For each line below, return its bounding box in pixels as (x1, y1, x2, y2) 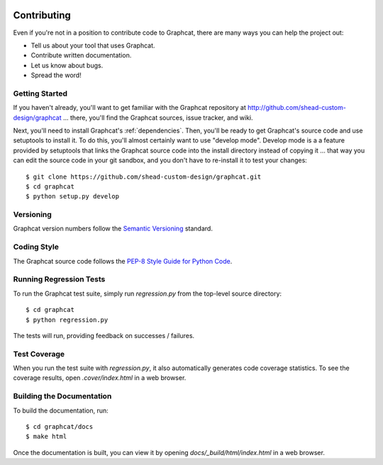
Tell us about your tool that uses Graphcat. (30, 41, 155, 50)
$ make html (26, 432, 67, 441)
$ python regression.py (26, 315, 109, 324)
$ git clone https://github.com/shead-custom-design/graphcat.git (26, 172, 262, 181)
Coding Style (13, 242, 60, 252)
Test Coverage (13, 349, 65, 359)
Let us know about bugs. (30, 61, 104, 69)
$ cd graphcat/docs (26, 422, 94, 430)
